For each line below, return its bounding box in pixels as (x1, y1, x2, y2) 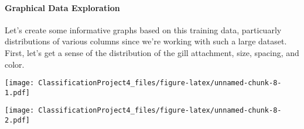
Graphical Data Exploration (5, 1, 120, 13)
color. (5, 58, 25, 70)
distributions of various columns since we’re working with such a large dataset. (5, 35, 287, 47)
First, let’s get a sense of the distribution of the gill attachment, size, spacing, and (5, 46, 299, 58)
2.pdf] (5, 116, 30, 125)
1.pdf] (5, 88, 30, 97)
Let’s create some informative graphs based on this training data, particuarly (5, 23, 282, 36)
